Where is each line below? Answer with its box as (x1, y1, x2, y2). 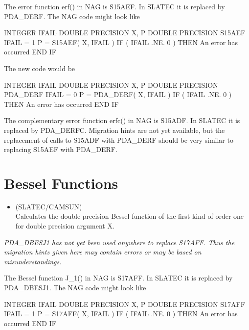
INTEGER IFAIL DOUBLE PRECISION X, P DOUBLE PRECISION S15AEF (4, 27, 246, 38)
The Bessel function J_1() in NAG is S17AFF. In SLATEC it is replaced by (4, 273, 233, 283)
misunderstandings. (4, 256, 62, 266)
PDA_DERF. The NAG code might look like (4, 11, 140, 21)
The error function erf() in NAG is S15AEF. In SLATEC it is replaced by (4, 1, 225, 11)
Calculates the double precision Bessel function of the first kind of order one (15, 211, 244, 221)
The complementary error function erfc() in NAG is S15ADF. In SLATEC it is (4, 115, 240, 126)
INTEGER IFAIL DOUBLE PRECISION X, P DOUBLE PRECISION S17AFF (4, 299, 245, 309)
